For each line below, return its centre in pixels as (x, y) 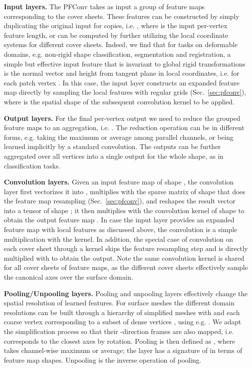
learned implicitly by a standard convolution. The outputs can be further (112, 146)
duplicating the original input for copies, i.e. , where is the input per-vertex (116, 25)
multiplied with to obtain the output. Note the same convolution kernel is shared (124, 258)
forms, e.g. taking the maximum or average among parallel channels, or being (119, 137)
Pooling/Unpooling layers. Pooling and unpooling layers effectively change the (126, 293)
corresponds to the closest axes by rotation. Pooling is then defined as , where (119, 341)
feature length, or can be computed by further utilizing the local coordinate (116, 35)
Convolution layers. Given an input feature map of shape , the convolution (119, 182)
